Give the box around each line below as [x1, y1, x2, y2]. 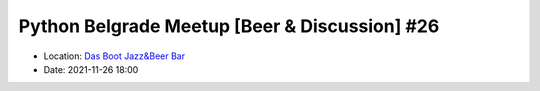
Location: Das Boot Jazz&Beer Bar [43, 50, 185, 62]
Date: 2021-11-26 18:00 [43, 63, 139, 75]
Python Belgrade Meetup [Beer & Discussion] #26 [18, 15, 440, 37]
